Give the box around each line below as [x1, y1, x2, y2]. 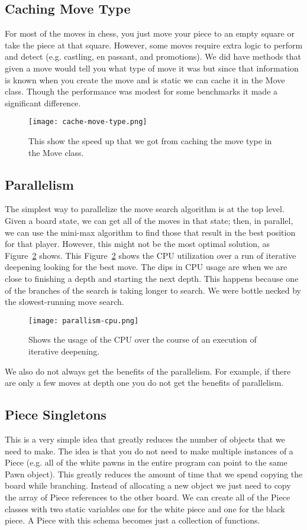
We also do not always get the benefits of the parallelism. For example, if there [5, 365, 291, 377]
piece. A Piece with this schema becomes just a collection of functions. [5, 514, 260, 526]
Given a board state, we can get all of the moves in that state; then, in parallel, [5, 214, 293, 226]
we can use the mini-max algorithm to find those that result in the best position [5, 226, 296, 238]
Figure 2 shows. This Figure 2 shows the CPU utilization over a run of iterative [5, 249, 296, 261]
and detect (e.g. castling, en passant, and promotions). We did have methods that [5, 50, 301, 63]
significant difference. [5, 96, 81, 109]
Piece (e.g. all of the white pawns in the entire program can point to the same [5, 456, 287, 469]
